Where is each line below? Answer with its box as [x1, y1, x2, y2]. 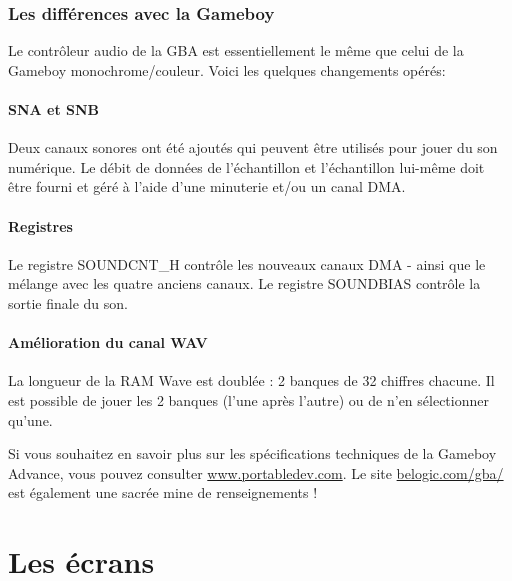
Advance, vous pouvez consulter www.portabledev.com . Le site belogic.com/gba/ [8, 462, 504, 483]
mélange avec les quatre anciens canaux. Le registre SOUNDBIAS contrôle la [8, 273, 481, 294]
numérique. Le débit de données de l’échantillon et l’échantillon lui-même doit [8, 156, 485, 177]
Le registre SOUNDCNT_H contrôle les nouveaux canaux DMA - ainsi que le [8, 253, 486, 274]
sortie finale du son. [8, 292, 128, 313]
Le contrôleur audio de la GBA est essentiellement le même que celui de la [8, 40, 464, 61]
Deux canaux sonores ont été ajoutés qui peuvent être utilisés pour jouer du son [8, 137, 498, 158]
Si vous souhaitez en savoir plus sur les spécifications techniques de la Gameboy [8, 443, 497, 464]
